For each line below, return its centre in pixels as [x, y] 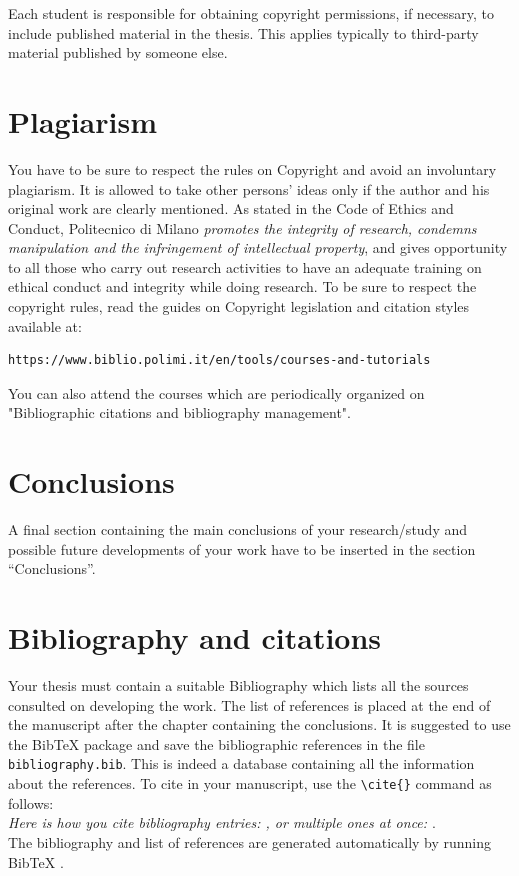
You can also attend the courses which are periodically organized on [216, 392]
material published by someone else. [118, 52]
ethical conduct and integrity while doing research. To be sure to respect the [242, 286]
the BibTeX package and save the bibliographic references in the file [216, 743]
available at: [45, 325]
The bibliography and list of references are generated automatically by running [250, 841]
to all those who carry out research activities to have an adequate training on [245, 266]
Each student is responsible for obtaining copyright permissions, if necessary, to [251, 13]
